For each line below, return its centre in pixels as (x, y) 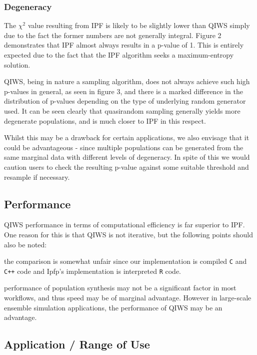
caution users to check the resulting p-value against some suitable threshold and (126, 166)
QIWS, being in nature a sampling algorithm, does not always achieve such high (127, 81)
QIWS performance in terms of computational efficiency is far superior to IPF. (124, 225)
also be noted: (25, 244)
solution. (17, 64)
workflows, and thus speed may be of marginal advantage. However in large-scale (128, 298)
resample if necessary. (37, 176)
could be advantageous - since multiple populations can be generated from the (124, 147)
